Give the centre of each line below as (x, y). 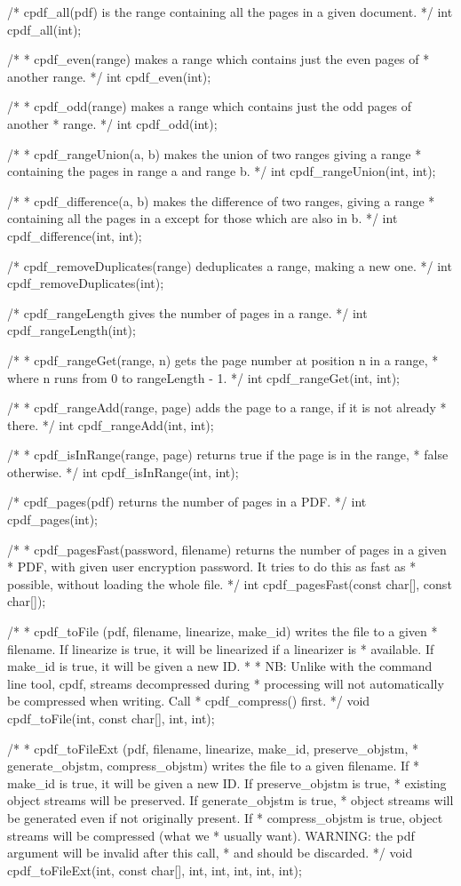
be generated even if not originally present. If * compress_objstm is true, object (225, 817)
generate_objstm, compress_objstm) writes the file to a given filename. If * (214, 766)
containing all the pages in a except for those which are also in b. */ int (203, 218)
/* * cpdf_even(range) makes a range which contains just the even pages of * (219, 59)
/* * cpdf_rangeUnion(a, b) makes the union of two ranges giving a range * (215, 153)
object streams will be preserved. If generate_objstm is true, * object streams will (230, 800)
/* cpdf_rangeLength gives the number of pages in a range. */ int (187, 312)
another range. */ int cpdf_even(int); (109, 76)
